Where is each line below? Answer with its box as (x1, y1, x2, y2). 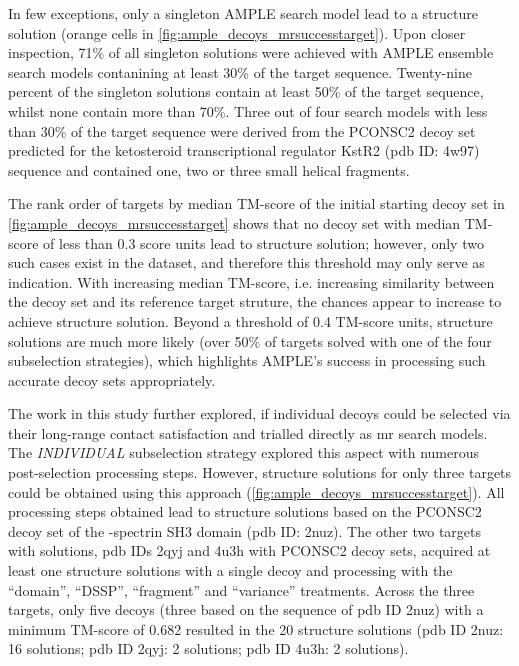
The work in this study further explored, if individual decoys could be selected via (8, 403, 511, 424)
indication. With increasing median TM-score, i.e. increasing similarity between (8, 271, 495, 292)
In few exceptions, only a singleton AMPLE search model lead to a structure (8, 3, 478, 23)
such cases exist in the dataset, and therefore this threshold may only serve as (8, 252, 485, 273)
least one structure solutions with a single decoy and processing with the (8, 560, 453, 581)
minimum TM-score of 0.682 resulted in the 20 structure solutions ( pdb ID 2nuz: (8, 618, 504, 639)
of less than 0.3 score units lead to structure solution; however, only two (43, 232, 484, 253)
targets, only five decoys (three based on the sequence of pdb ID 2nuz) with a (8, 599, 484, 620)
